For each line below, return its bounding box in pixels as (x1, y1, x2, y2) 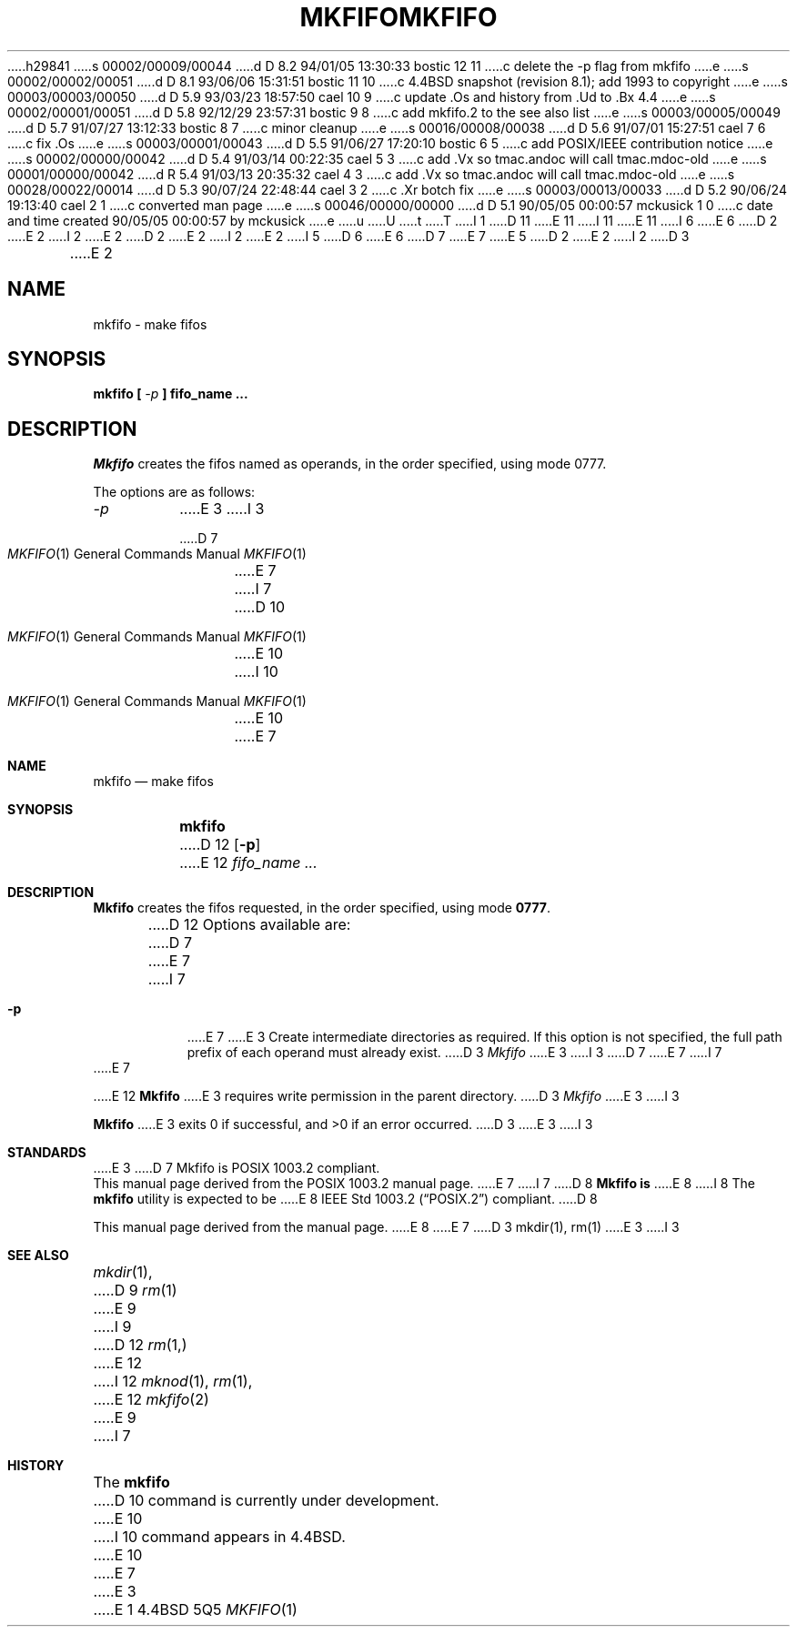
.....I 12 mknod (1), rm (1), (93, 1372, 253, 1391)
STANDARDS (7, 1145, 86, 1161)
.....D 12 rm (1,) (93, 1336, 187, 1355)
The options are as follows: (93, 484, 256, 500)
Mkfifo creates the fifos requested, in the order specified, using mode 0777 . (93, 900, 551, 916)
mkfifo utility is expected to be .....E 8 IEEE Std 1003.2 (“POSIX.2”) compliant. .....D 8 (93, 1191, 598, 1207)
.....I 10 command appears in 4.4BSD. (93, 1528, 346, 1547)
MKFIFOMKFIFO (299, 2, 498, 33)
